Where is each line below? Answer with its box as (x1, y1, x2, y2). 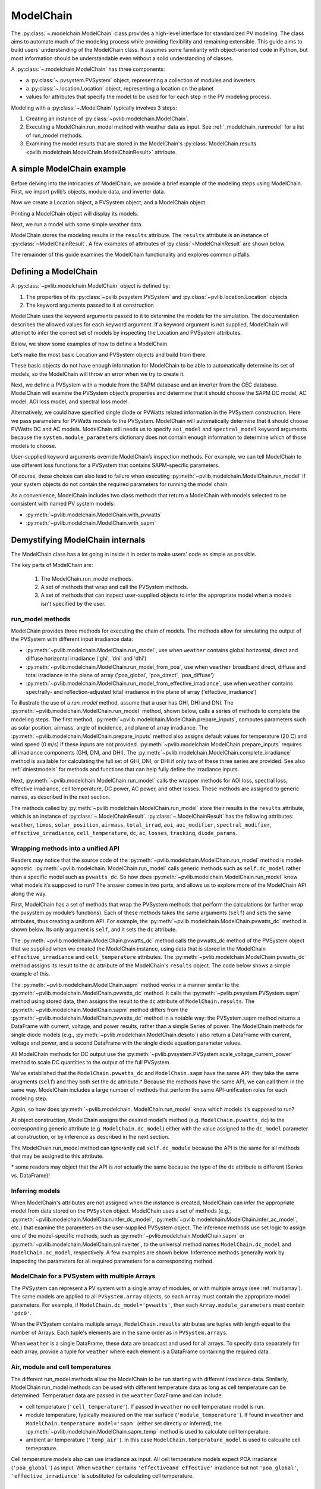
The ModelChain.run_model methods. (40, 575, 133, 582)
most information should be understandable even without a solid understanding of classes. (11, 54, 234, 62)
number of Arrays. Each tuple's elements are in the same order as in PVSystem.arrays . (11, 1329, 228, 1336)
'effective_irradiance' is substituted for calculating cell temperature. (11, 1472, 194, 1479)
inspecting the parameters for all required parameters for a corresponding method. (11, 1257, 214, 1264)
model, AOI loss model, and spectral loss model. (11, 398, 129, 405)
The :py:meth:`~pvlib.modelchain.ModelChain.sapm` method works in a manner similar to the (11, 981, 240, 988)
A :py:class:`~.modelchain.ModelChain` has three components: (11, 66, 165, 73)
